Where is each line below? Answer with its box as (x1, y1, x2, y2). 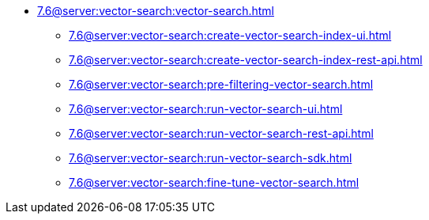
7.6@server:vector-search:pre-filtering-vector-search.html (69, 78, 374, 91)
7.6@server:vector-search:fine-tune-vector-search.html (69, 176, 359, 189)
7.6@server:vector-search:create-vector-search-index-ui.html (69, 28, 392, 42)
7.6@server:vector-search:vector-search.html (37, 4, 274, 17)
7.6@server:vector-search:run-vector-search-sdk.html (69, 151, 352, 165)
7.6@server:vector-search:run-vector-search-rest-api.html (69, 127, 374, 140)
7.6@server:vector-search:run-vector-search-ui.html (69, 102, 343, 116)
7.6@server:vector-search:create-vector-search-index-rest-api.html (69, 53, 423, 66)
